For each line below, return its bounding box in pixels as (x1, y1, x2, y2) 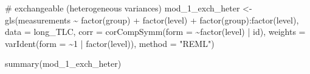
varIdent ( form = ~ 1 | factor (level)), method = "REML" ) (5, 37, 215, 49)
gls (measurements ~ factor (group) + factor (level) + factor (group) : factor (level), (5, 13, 299, 26)
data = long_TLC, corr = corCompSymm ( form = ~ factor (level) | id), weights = (5, 25, 306, 38)
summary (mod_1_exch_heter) (5, 57, 122, 70)
